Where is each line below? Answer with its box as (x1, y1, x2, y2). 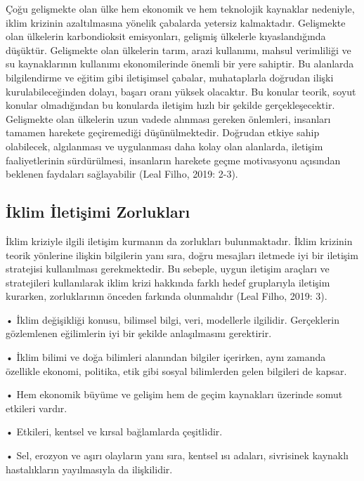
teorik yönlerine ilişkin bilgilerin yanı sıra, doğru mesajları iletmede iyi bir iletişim (6, 247, 358, 262)
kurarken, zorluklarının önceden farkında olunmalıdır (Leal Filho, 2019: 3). (6, 289, 327, 303)
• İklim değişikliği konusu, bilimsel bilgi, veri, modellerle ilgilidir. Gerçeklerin (6, 312, 340, 327)
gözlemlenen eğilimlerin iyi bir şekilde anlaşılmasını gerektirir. (6, 326, 272, 341)
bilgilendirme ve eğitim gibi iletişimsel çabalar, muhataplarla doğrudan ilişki (6, 70, 334, 84)
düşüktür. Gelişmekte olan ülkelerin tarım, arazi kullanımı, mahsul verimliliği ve (6, 42, 351, 57)
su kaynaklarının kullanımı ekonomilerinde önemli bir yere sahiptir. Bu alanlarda (6, 56, 354, 71)
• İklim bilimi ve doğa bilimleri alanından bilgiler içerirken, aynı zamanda (6, 350, 326, 364)
